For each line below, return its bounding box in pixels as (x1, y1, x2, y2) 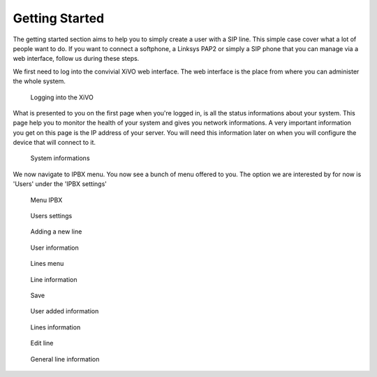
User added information (30, 307, 99, 315)
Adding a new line (30, 227, 82, 236)
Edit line (30, 339, 54, 348)
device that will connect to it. (13, 138, 96, 147)
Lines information (30, 322, 81, 332)
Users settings (30, 212, 73, 220)
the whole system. (13, 77, 66, 85)
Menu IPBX (30, 196, 63, 204)
